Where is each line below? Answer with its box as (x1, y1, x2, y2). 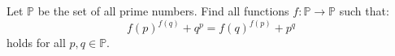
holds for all (7, 34, 66, 51)
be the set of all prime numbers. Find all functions (37, 2, 289, 19)
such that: (339, 2, 389, 19)
